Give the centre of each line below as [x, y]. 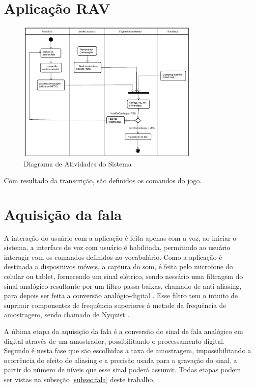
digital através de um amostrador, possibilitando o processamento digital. [114, 341]
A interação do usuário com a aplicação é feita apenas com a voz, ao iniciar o [120, 237]
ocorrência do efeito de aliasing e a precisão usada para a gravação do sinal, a [121, 360]
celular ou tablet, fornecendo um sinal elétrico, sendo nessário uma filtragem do [124, 276]
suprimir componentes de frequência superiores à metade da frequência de [115, 305]
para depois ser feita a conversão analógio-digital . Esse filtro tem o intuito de [121, 295]
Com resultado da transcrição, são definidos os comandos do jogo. [103, 180]
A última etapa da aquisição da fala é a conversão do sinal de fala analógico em [124, 331]
